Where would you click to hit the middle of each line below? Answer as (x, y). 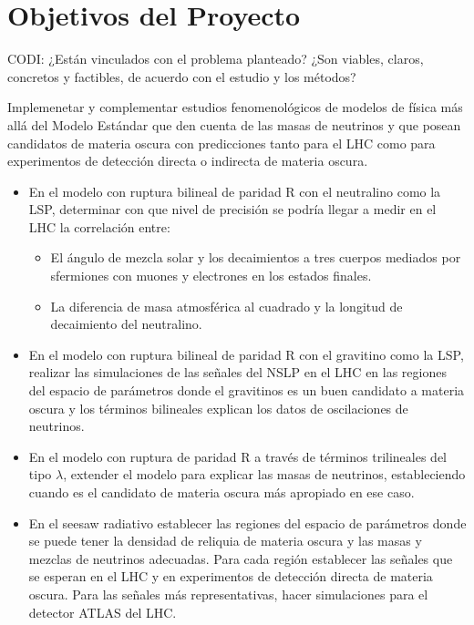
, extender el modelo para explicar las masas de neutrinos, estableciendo (264, 474)
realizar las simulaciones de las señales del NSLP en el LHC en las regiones (237, 372)
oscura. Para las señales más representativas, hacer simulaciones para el (228, 594)
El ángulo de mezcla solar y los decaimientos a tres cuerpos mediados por (256, 257)
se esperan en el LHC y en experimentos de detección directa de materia (231, 576)
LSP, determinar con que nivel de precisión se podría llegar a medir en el (232, 209)
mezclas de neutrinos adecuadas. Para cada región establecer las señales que (241, 558)
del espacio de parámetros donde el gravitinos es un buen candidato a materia (247, 390)
